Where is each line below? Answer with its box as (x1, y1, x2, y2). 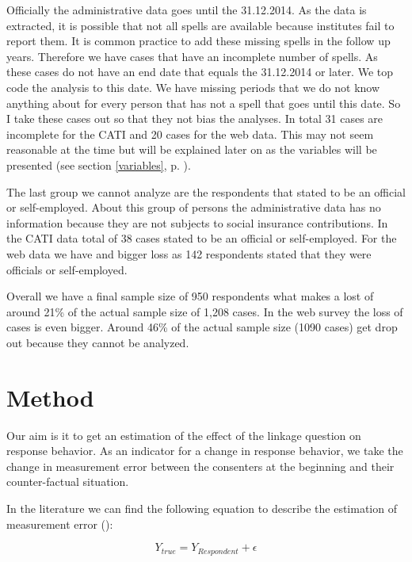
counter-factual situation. (6, 473, 129, 490)
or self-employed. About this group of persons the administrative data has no (6, 199, 381, 216)
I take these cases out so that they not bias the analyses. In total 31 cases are (6, 110, 383, 127)
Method (6, 380, 94, 413)
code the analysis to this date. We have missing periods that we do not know (6, 78, 380, 95)
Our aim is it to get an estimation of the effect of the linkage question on (6, 426, 361, 443)
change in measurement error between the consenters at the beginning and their (6, 457, 395, 474)
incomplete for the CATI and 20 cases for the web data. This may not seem (6, 125, 374, 142)
